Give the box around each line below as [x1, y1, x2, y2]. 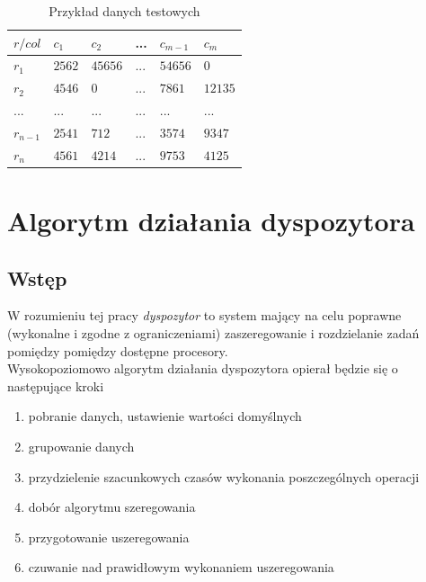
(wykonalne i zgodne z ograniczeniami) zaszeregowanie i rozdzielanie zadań [7, 324, 420, 343]
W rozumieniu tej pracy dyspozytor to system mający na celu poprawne [7, 306, 402, 325]
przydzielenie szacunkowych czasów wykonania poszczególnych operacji [28, 467, 420, 486]
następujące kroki [7, 376, 104, 395]
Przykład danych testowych [49, 2, 200, 20]
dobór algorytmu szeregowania [28, 497, 196, 516]
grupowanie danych [28, 437, 135, 456]
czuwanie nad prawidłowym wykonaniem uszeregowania [28, 558, 334, 577]
